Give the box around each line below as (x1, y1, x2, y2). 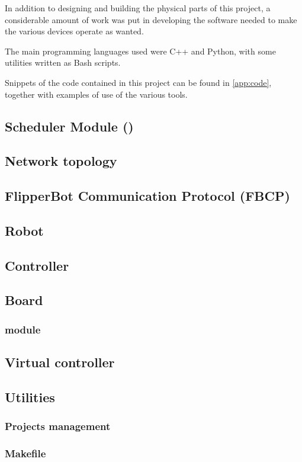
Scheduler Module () (5, 117, 134, 135)
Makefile (5, 446, 46, 461)
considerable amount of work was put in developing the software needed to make (5, 13, 297, 25)
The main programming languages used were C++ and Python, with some (5, 44, 276, 57)
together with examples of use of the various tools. (5, 88, 188, 100)
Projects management (5, 419, 111, 434)
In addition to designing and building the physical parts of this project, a (5, 2, 271, 14)
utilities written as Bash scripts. (5, 56, 121, 69)
